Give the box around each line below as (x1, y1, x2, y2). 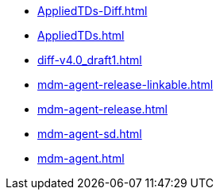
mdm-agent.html (37, 152, 125, 165)
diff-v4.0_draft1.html (37, 53, 142, 67)
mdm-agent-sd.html (37, 127, 142, 140)
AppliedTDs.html (37, 29, 125, 42)
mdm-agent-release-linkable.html (37, 78, 214, 91)
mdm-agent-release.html (37, 102, 168, 116)
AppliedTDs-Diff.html (37, 4, 148, 17)
